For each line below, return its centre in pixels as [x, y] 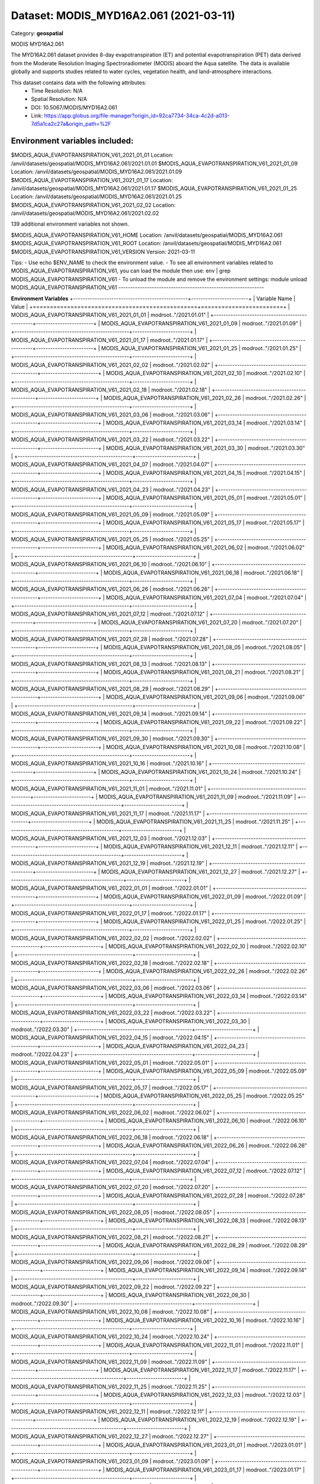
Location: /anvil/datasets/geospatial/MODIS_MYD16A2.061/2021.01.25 [96, 196]
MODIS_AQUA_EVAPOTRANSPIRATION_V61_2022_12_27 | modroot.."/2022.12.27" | [112, 1437]
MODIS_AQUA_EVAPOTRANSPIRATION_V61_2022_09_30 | [179, 1295]
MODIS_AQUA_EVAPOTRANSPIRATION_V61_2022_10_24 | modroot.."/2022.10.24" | [112, 1337]
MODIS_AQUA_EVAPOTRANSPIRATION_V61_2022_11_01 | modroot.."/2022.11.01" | [204, 1345]
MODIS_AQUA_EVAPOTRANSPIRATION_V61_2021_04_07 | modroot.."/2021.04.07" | [112, 464]
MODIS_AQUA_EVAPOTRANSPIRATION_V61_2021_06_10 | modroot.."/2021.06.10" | [111, 565]
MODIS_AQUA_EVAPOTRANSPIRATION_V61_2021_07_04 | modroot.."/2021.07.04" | [206, 597]
